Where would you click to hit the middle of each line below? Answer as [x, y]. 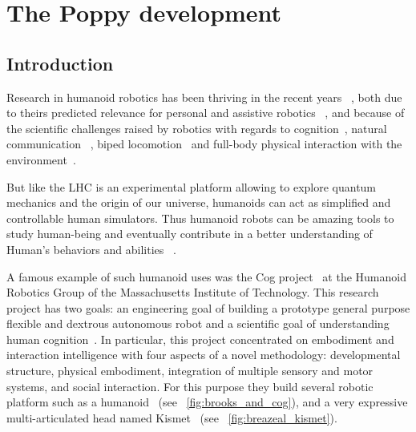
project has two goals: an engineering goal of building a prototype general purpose [208, 307]
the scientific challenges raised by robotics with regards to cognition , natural [197, 128]
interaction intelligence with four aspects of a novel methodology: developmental [204, 355]
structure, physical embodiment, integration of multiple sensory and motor [190, 371]
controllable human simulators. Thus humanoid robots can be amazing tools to [200, 218]
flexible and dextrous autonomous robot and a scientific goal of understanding [198, 323]
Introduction [60, 63]
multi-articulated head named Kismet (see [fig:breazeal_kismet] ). [172, 417]
